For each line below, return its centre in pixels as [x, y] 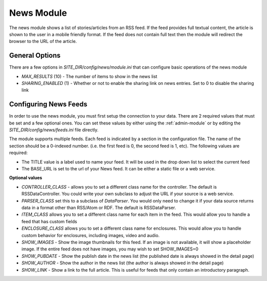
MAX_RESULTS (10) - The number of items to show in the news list [89, 76]
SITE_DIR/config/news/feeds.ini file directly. [54, 130]
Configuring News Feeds [48, 104]
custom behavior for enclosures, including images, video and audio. [91, 235]
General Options [35, 56]
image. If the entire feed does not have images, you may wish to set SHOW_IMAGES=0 [110, 249]
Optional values [26, 178]
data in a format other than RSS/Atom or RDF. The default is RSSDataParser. [99, 208]
